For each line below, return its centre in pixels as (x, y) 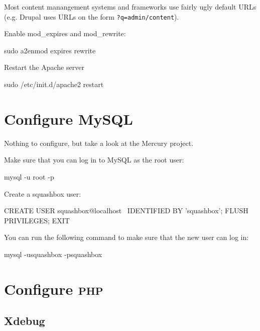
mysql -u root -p (29, 176)
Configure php (54, 288)
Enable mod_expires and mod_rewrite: (65, 33)
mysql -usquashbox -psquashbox (53, 254)
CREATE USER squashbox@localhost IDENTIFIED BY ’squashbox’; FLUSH (126, 211)
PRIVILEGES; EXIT (37, 220)
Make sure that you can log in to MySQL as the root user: (94, 160)
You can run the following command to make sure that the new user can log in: (126, 237)
